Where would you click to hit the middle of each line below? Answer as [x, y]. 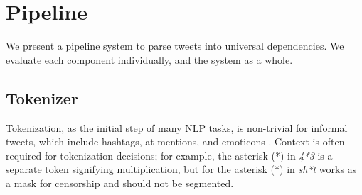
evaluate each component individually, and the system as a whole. [149, 59]
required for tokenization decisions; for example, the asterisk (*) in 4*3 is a [169, 155]
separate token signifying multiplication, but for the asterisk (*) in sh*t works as [181, 169]
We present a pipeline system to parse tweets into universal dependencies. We [175, 46]
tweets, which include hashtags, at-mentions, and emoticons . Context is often [175, 141]
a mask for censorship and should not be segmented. [120, 183]
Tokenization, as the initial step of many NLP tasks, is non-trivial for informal [177, 127]
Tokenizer [42, 97]
